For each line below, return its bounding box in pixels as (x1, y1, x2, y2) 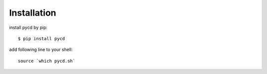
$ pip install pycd (18, 36, 65, 41)
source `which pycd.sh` (18, 58, 76, 64)
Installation (9, 7, 56, 18)
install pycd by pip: (9, 25, 48, 30)
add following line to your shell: (9, 47, 73, 52)
